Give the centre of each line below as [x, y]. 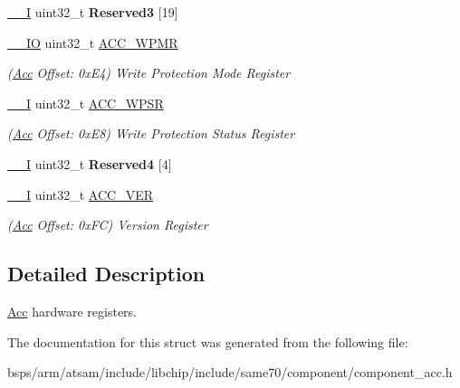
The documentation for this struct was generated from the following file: [208, 341]
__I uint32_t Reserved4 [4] [90, 163]
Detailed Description [106, 274]
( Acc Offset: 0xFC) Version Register [108, 225]
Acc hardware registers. [72, 311]
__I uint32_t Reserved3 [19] [93, 12]
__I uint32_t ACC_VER [81, 194]
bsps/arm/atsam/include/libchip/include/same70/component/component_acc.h [230, 372]
